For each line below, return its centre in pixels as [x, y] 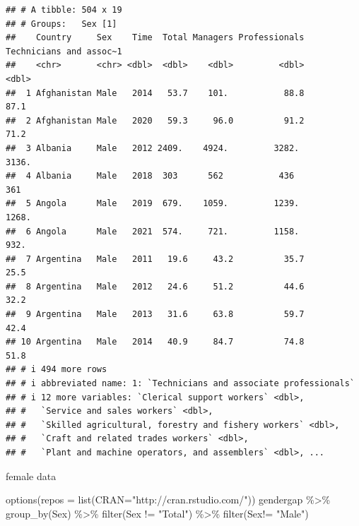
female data [31, 476]
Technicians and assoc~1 [64, 51]
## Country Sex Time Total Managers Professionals [155, 38]
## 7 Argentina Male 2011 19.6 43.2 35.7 [155, 259]
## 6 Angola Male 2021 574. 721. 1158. [153, 231]
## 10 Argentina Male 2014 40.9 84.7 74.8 [155, 342]
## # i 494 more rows [57, 370]
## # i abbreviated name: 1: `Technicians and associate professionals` [180, 384]
